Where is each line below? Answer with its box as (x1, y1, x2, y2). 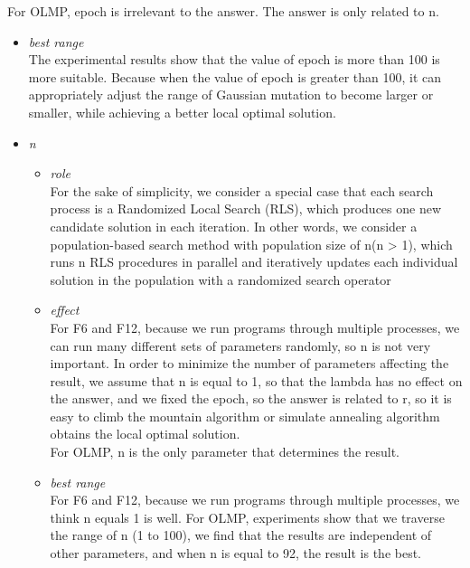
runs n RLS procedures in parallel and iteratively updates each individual (50, 252, 458, 271)
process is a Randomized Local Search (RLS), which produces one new (50, 199, 442, 218)
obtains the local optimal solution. (50, 424, 240, 443)
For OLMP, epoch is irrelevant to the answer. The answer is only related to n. (7, 2, 439, 20)
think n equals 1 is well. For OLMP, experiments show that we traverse (50, 507, 445, 526)
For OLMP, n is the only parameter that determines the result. (50, 442, 400, 461)
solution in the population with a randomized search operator (50, 270, 391, 289)
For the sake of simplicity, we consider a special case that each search (50, 181, 434, 200)
